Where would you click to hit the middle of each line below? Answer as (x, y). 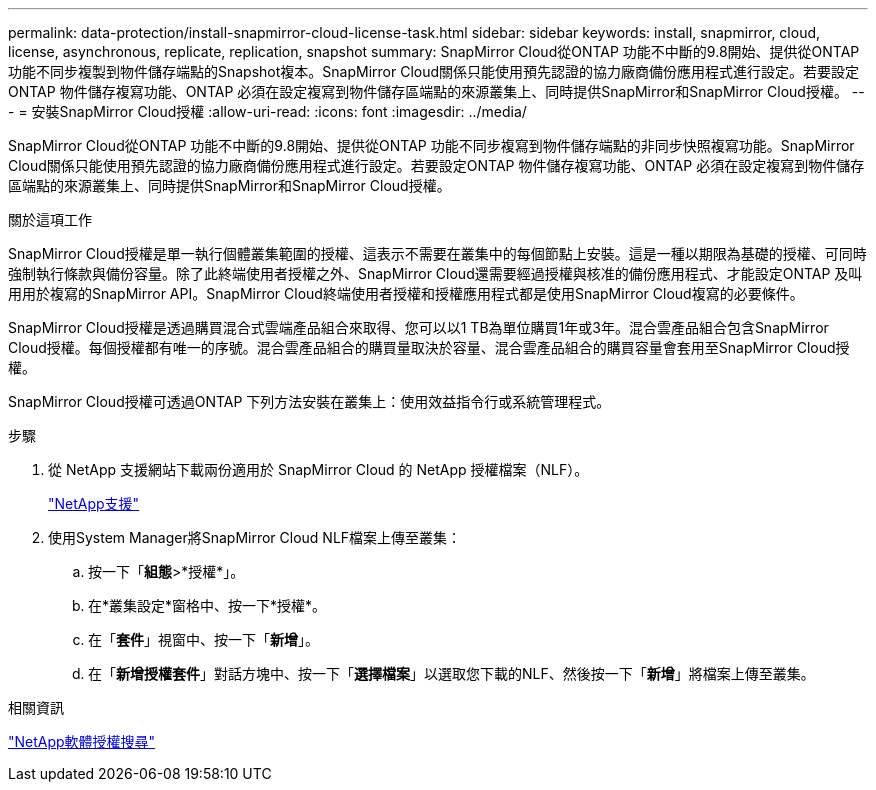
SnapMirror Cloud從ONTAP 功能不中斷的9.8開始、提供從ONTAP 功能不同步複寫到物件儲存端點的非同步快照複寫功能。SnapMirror (431, 145)
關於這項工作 (50, 219)
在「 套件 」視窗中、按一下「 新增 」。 (203, 639)
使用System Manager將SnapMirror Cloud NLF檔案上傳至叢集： (255, 537)
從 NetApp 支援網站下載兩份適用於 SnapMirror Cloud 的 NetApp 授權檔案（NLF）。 (318, 469)
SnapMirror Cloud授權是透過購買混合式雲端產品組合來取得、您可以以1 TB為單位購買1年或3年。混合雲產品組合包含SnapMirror (418, 327)
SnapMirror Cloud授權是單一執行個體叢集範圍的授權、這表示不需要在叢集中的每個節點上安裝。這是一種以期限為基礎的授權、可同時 (437, 253)
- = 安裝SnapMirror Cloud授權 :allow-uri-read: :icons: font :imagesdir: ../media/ (267, 111)
